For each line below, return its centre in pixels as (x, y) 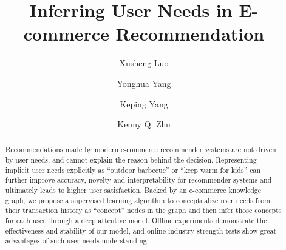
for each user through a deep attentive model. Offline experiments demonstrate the (136, 221)
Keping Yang (144, 103)
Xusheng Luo (144, 63)
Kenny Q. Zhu (144, 124)
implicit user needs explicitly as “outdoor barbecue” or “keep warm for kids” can (133, 170)
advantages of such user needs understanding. (77, 241)
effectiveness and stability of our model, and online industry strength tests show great (141, 230)
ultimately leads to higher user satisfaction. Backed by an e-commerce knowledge (133, 190)
